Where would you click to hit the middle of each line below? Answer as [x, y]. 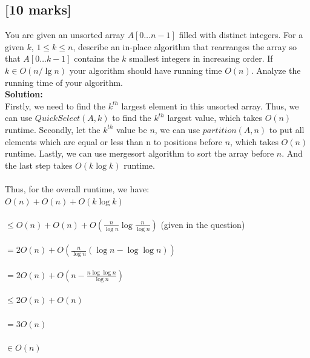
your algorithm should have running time [146, 70]
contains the [97, 58]
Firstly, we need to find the [55, 106]
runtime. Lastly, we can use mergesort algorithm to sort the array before [140, 153]
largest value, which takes [215, 118]
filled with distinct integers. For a [241, 35]
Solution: [24, 94]
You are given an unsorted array [65, 35]
